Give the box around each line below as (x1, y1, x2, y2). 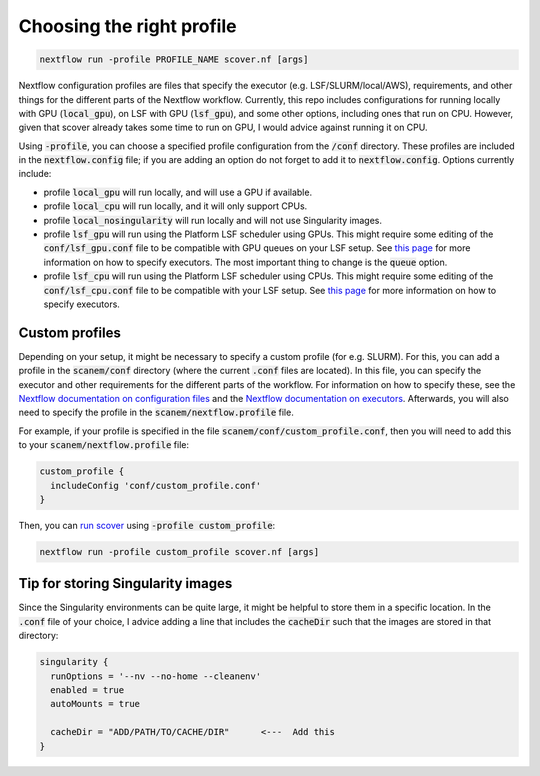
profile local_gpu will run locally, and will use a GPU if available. (43, 186, 313, 198)
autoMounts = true (50, 698, 140, 710)
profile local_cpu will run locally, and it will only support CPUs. (43, 200, 308, 212)
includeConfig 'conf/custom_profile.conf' (50, 480, 262, 491)
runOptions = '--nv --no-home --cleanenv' (50, 670, 262, 682)
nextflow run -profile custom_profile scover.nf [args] (39, 546, 320, 557)
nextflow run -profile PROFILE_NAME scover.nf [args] (39, 54, 309, 65)
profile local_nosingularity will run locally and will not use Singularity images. (43, 214, 382, 226)
